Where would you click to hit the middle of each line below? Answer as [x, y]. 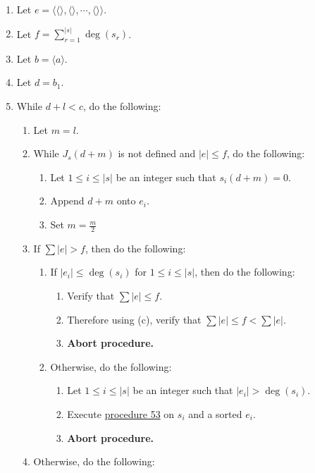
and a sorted [215, 414]
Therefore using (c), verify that [134, 319]
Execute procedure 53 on [121, 414]
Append [67, 201]
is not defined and [157, 153]
